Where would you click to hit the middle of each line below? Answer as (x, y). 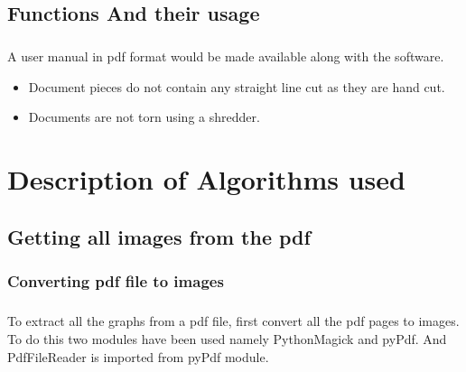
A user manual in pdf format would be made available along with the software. (226, 56)
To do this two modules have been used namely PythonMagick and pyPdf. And (227, 338)
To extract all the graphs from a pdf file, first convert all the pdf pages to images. (233, 321)
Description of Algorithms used (206, 179)
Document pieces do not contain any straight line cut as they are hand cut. (237, 86)
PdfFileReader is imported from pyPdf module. (138, 356)
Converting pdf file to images (116, 281)
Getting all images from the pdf (159, 236)
